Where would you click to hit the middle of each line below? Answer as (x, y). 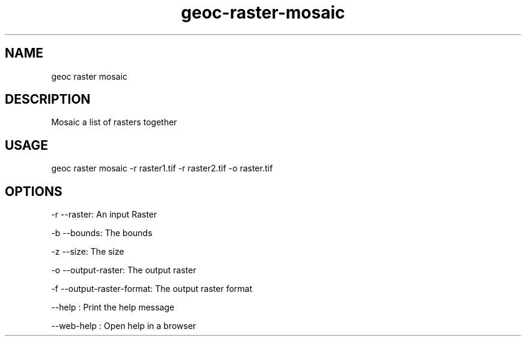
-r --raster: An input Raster (104, 215)
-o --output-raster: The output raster (124, 270)
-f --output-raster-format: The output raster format (152, 289)
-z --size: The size (88, 252)
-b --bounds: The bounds (102, 233)
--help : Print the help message (113, 307)
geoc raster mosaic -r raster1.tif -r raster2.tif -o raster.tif (162, 168)
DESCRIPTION (48, 99)
